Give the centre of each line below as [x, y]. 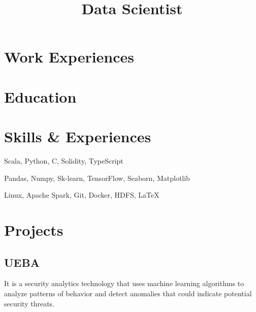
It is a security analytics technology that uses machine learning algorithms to [124, 283]
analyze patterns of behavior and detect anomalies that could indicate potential [128, 293]
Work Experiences [69, 57]
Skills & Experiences [78, 136]
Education [40, 96]
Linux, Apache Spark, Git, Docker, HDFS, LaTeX [82, 195]
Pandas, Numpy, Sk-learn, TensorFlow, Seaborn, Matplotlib [97, 178]
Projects [34, 230]
